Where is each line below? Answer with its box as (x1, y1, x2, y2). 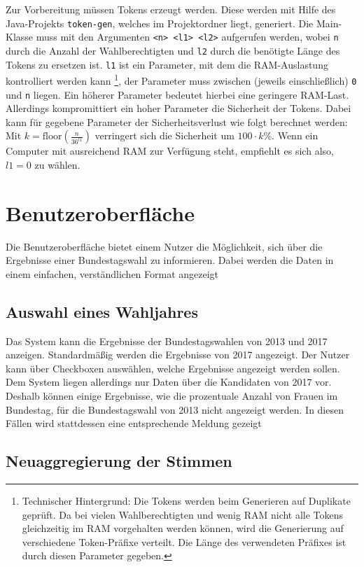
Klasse (6, 29, 34, 44)
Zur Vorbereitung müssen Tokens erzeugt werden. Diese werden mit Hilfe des (6, 2, 336, 16)
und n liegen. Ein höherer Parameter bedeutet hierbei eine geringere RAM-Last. (6, 87, 349, 101)
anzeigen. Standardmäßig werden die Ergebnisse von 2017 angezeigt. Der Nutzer (6, 347, 350, 362)
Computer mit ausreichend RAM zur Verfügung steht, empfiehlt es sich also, (6, 143, 334, 158)
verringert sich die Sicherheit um (94, 128, 234, 143)
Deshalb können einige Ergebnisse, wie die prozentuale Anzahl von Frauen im (6, 388, 338, 403)
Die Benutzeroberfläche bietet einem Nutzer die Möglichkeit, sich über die (6, 239, 323, 253)
